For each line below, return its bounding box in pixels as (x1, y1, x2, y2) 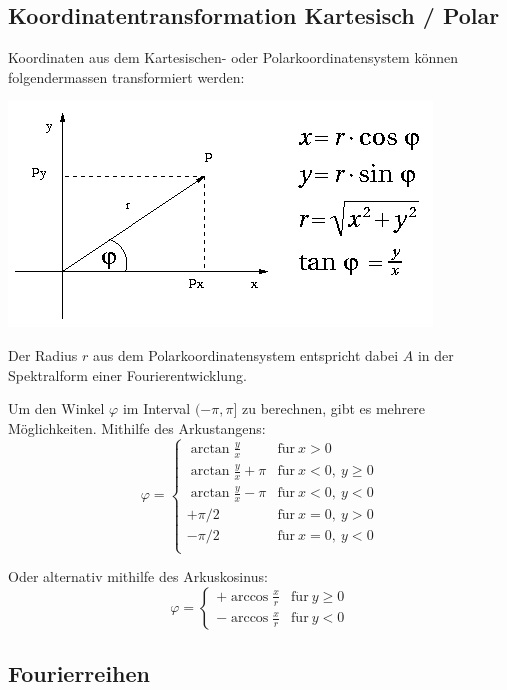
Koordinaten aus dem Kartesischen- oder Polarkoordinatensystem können (8, 47, 458, 68)
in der (417, 344, 454, 365)
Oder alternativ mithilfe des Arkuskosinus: (8, 566, 268, 587)
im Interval (122, 398, 191, 419)
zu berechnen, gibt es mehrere (242, 398, 425, 419)
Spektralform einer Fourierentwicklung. (8, 364, 247, 385)
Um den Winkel (8, 398, 105, 419)
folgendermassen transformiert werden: (8, 66, 245, 87)
